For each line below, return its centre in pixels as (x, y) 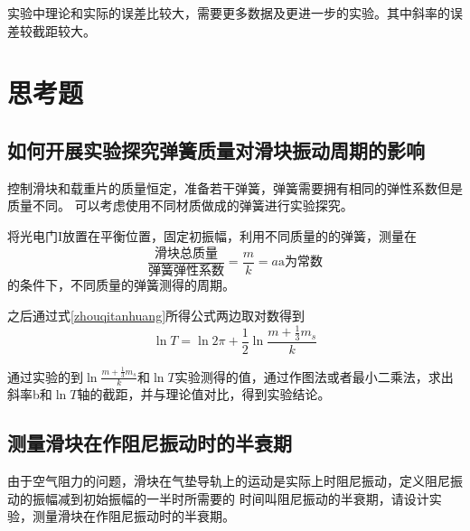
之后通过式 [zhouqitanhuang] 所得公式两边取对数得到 (156, 316)
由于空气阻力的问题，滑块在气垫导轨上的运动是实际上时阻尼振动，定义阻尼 (229, 481)
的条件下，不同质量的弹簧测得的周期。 (121, 285)
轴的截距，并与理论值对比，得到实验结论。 (204, 394)
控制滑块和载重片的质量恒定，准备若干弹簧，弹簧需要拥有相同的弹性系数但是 (235, 187)
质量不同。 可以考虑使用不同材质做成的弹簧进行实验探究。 (180, 205)
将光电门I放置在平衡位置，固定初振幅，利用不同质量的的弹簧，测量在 (212, 235)
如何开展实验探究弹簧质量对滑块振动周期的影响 (216, 149)
